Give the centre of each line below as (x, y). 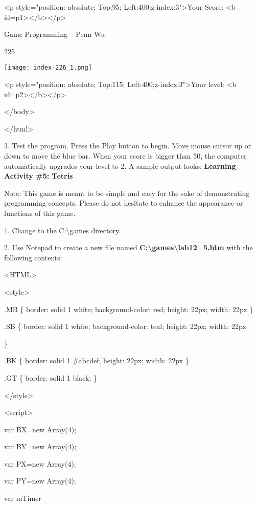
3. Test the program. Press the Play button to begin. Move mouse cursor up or (128, 146)
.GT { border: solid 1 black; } (51, 377)
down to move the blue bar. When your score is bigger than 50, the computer (125, 156)
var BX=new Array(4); (40, 429)
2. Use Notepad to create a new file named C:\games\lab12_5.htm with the (128, 247)
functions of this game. (40, 213)
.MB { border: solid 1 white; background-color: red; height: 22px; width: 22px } (129, 309)
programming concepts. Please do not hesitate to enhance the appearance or (124, 203)
